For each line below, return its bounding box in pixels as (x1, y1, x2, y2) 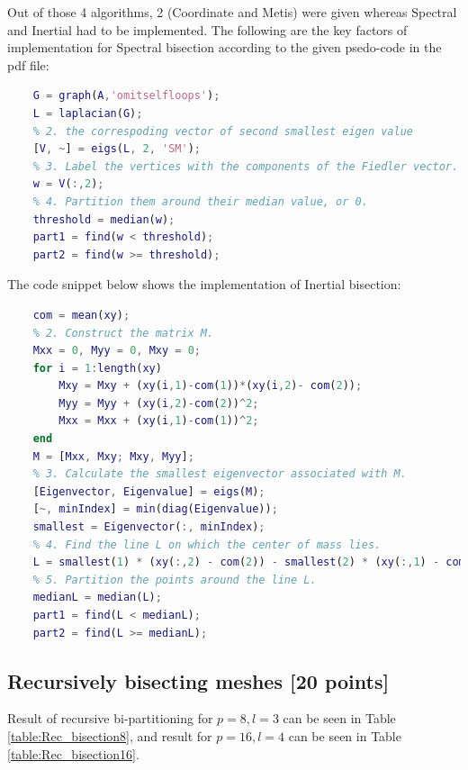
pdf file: (7, 55, 49, 74)
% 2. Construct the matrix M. (32, 326, 214, 340)
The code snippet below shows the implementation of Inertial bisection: (7, 275, 401, 294)
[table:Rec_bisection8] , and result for (7, 726, 212, 745)
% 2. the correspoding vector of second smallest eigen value (32, 124, 414, 138)
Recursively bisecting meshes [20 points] (7, 666, 390, 694)
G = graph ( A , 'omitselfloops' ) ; (32, 89, 220, 103)
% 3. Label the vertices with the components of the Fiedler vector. (32, 159, 459, 173)
